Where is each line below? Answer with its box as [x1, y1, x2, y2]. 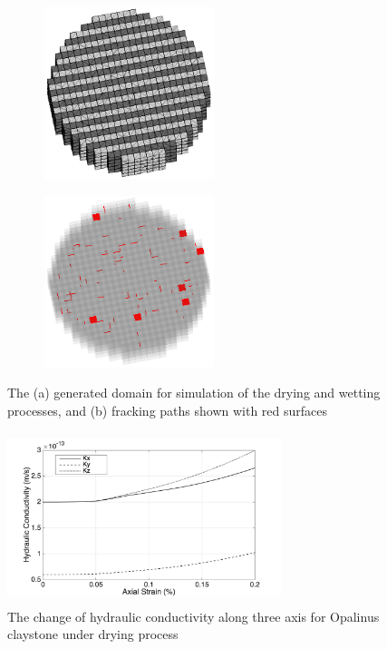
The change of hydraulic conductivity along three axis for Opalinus [7, 606, 380, 625]
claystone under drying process [7, 624, 179, 644]
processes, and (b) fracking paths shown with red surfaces [7, 400, 328, 419]
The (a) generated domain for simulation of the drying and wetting [7, 383, 381, 402]
